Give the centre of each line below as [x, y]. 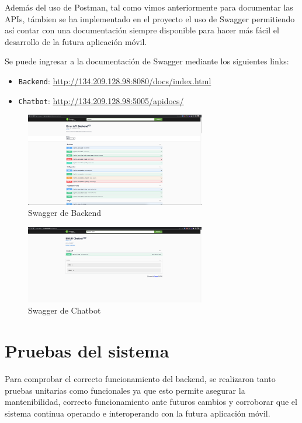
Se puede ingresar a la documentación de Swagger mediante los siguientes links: [147, 61]
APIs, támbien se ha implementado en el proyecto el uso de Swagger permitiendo [150, 18]
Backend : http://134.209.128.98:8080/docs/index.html [115, 80]
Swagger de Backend [65, 213]
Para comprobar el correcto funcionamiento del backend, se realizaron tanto [140, 379]
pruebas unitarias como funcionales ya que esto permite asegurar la [125, 390]
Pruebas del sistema [87, 351]
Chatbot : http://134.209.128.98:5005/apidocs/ [101, 100]
